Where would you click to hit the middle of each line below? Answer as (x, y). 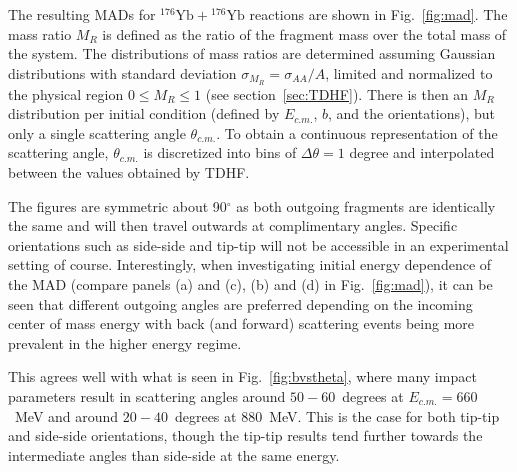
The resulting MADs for (82, 14)
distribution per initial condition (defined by (144, 113)
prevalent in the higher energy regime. (125, 342)
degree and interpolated (422, 152)
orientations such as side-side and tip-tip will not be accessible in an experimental (258, 244)
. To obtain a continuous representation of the (357, 132)
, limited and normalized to (409, 72)
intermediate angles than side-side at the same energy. (174, 454)
